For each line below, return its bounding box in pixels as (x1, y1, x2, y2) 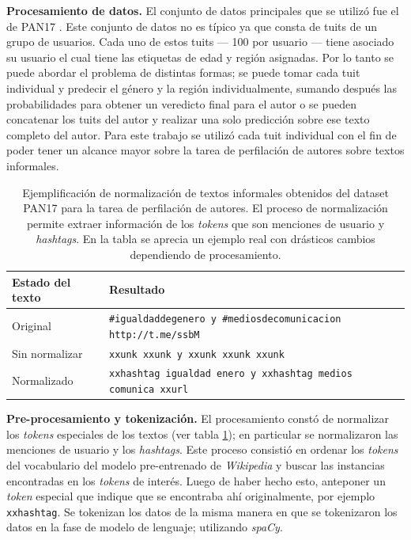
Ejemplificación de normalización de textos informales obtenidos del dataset (22, 184, 389, 200)
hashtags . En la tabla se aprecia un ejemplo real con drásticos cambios (36, 230, 375, 247)
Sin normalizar (12, 344, 83, 361)
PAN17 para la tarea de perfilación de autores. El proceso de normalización (23, 200, 388, 216)
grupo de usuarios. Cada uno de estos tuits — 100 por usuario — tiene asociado (6, 33, 394, 50)
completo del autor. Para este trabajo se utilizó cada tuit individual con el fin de (6, 126, 397, 143)
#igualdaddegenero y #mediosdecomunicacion (108, 313, 341, 325)
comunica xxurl (108, 384, 189, 396)
